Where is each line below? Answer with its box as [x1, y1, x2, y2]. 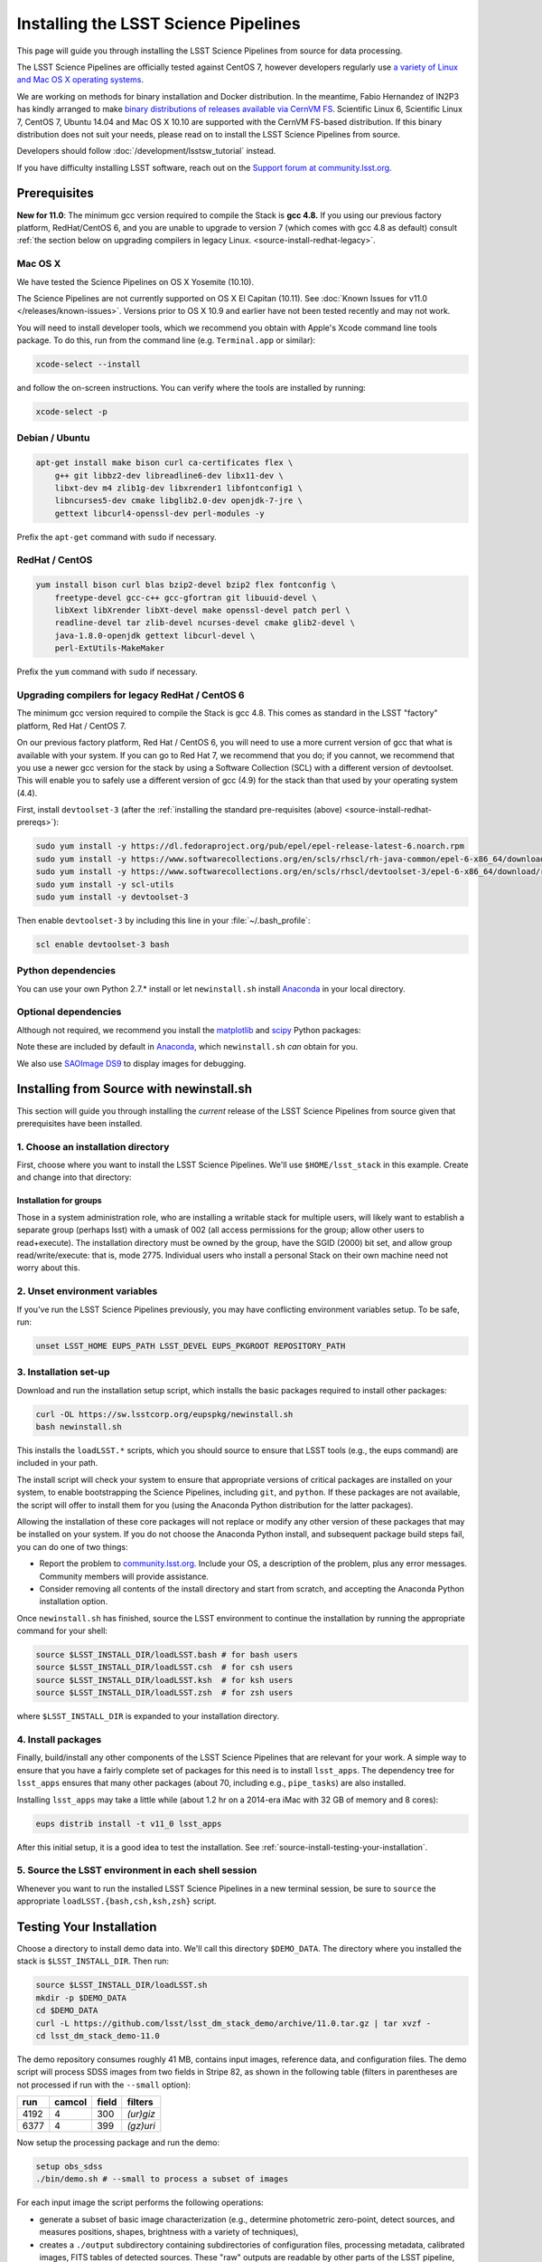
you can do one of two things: [16, 1541, 128, 1552]
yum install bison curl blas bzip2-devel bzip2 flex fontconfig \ [35, 580, 336, 590]
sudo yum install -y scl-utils [35, 879, 175, 889]
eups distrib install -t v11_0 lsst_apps [35, 1819, 222, 1829]
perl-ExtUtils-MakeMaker [54, 643, 165, 653]
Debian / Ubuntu [16, 432, 90, 444]
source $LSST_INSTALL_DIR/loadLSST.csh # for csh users [35, 1662, 294, 1673]
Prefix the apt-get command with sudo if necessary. [16, 531, 217, 542]
